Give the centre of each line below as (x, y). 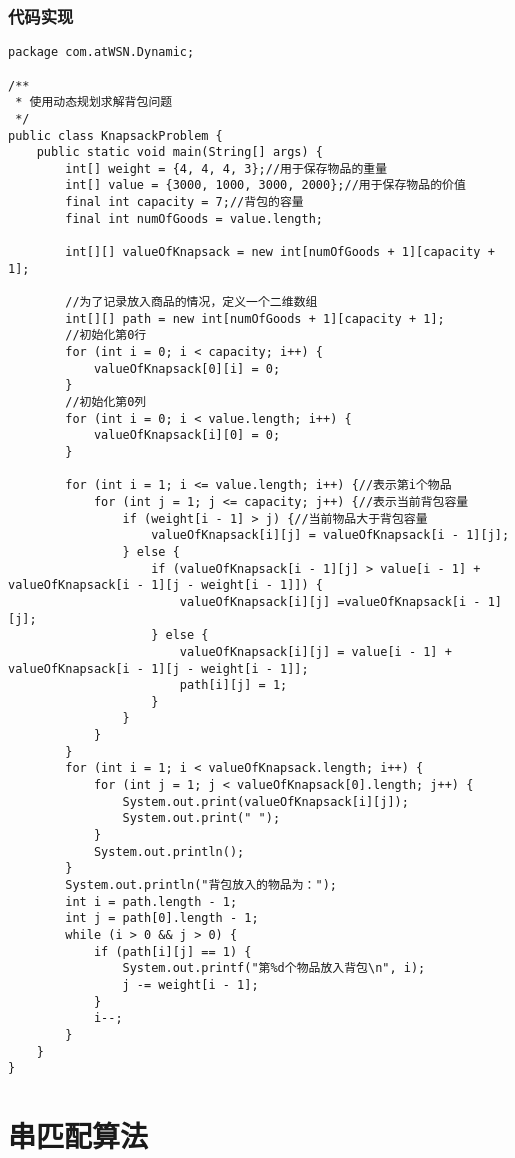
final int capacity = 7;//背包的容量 (184, 202)
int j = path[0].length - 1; (162, 918)
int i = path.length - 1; (151, 901)
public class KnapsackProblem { (115, 135)
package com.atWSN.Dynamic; (101, 52)
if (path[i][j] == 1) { (172, 951)
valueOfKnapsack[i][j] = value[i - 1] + (315, 651)
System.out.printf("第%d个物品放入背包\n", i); (274, 968)
